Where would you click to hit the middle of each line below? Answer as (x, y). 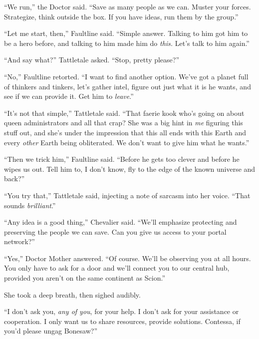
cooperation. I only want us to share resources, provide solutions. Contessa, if (122, 321)
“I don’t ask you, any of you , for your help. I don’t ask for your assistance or (122, 311)
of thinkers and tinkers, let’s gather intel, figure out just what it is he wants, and (128, 86)
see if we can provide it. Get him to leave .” (69, 96)
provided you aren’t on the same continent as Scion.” (85, 278)
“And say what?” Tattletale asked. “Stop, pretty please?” (92, 60)
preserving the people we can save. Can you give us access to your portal (115, 231)
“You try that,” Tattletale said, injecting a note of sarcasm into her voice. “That (127, 195)
